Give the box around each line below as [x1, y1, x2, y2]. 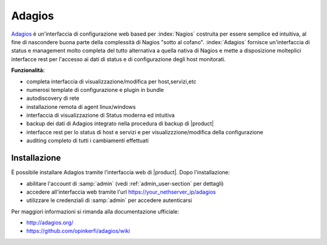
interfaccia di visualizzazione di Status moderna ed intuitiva [26, 112, 175, 119]
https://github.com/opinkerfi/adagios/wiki [26, 227, 130, 235]
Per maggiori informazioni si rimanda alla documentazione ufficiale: [11, 207, 179, 215]
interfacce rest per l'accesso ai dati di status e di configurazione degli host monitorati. [11, 55, 226, 63]
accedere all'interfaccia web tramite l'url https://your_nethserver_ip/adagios [26, 188, 216, 195]
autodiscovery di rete [26, 94, 80, 102]
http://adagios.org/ [26, 219, 74, 226]
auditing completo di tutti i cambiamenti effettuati [26, 137, 149, 145]
